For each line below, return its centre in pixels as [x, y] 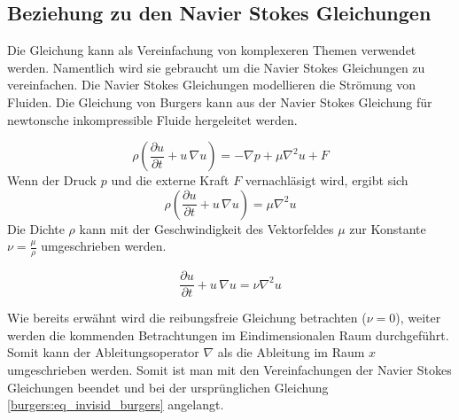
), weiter [418, 318]
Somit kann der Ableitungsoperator [103, 352]
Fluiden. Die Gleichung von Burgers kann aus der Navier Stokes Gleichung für [220, 101]
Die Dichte [36, 228]
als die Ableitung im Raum [291, 352]
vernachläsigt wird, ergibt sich [327, 180]
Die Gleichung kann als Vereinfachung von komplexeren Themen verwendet [212, 50]
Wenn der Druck [52, 180]
